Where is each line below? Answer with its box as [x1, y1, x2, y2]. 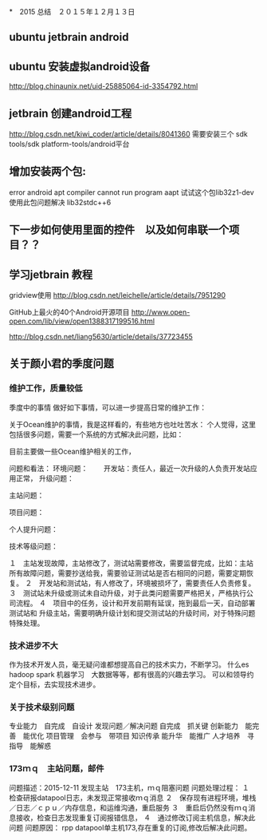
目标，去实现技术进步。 [22, 680, 100, 689]
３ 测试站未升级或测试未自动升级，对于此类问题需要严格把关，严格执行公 [9, 588, 253, 597]
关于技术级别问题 [9, 701, 75, 712]
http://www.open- [131, 307, 190, 317]
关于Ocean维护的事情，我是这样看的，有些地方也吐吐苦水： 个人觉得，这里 [9, 419, 257, 429]
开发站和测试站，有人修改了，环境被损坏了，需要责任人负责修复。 [38, 578, 256, 588]
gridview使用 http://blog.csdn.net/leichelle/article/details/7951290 [9, 291, 226, 300]
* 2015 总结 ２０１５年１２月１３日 [9, 7, 135, 16]
